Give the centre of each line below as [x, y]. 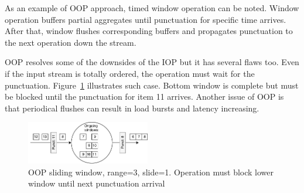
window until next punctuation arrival [97, 183]
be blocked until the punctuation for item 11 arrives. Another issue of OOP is [144, 97]
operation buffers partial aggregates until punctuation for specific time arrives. [146, 19]
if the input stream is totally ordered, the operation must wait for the [130, 73]
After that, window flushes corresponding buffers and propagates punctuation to [149, 31]
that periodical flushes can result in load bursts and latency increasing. [132, 108]
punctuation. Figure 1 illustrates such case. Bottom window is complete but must [152, 85]
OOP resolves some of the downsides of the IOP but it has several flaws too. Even [152, 62]
